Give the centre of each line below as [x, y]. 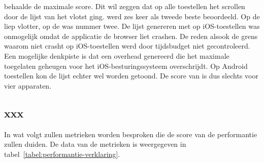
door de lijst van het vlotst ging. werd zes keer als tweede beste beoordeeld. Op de [132, 16]
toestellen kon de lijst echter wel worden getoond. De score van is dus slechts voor [131, 76]
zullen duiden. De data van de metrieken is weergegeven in [95, 144]
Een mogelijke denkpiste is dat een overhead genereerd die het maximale [117, 55]
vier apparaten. [28, 85]
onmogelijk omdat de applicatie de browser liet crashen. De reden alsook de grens [131, 36]
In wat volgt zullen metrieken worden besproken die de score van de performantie [131, 134]
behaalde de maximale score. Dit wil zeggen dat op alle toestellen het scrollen [125, 6]
